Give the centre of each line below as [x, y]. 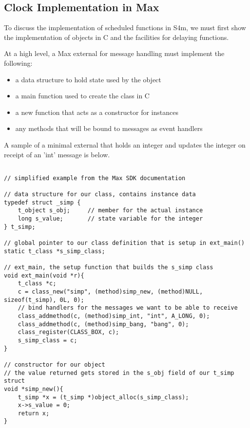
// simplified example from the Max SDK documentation [95, 178]
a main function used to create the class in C [82, 96]
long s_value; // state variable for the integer [110, 219]
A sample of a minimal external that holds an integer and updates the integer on [125, 144]
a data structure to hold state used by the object [88, 79]
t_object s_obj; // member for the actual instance [110, 211]
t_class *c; [37, 284]
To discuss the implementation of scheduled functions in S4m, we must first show [125, 28]
